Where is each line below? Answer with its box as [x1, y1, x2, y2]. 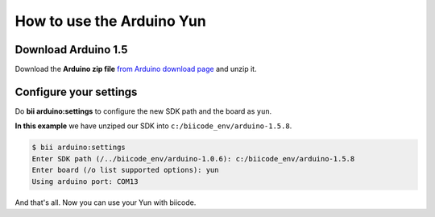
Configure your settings [14, 85, 138, 98]
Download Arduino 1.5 [14, 43, 128, 56]
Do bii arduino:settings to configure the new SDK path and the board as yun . [14, 106, 272, 116]
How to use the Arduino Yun [14, 12, 207, 30]
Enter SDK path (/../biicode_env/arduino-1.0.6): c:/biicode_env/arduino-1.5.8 [31, 154, 355, 163]
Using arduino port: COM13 [31, 177, 139, 186]
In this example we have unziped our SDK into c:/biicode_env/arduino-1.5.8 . [14, 121, 292, 131]
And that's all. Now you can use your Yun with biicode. [14, 198, 197, 207]
